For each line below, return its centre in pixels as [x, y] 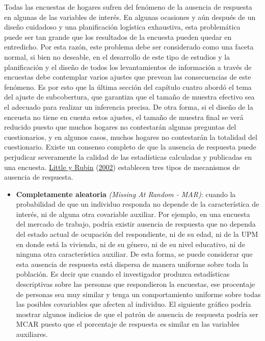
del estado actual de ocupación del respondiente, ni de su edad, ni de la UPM [137, 234]
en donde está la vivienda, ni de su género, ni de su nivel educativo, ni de [130, 244]
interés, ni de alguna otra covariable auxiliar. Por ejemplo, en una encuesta [133, 214]
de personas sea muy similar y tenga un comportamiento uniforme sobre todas [138, 294]
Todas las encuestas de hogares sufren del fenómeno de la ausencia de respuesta [128, 7]
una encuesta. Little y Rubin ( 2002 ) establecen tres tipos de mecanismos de [122, 167]
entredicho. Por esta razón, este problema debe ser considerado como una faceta [129, 47]
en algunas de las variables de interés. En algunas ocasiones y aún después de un [130, 17]
